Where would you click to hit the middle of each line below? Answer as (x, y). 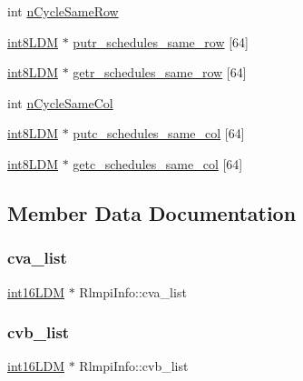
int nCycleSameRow (63, 11)
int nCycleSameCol (60, 102)
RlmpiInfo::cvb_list (134, 366)
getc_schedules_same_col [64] (158, 163)
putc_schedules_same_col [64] (159, 133)
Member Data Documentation (152, 212)
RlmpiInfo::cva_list (133, 291)
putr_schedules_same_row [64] (161, 41)
